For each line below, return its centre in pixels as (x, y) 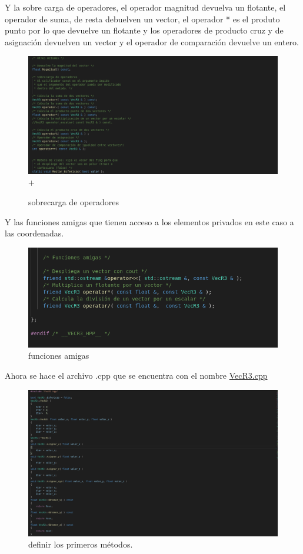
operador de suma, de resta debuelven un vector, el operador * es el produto (142, 19)
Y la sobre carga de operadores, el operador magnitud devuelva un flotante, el (145, 7)
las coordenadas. (34, 233)
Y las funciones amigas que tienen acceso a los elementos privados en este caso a (149, 221)
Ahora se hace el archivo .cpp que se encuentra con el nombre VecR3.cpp (136, 375)
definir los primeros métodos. (81, 544)
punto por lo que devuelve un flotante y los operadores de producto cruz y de (144, 30)
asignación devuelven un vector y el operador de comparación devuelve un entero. (152, 41)
